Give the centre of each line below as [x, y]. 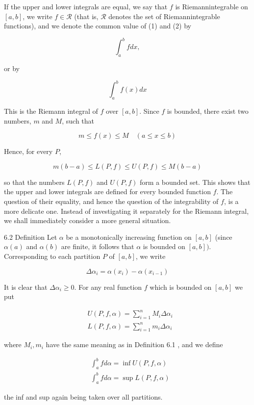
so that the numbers [34, 182]
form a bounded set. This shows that [195, 182]
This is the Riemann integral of [51, 111]
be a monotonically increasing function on [129, 237]
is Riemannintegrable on [212, 6]
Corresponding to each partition [52, 256]
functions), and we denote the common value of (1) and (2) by [98, 26]
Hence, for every [28, 151]
